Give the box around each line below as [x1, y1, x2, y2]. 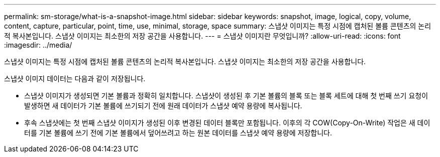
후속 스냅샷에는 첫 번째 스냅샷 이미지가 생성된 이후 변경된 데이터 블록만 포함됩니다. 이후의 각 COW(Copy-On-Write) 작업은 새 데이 [24, 118, 430, 127]
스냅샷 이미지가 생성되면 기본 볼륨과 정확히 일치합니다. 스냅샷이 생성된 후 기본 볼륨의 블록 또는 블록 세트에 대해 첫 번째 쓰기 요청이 [24, 91, 428, 100]
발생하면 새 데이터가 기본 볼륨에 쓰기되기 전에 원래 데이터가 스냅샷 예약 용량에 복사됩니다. [24, 101, 302, 110]
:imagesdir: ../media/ [4, 41, 72, 49]
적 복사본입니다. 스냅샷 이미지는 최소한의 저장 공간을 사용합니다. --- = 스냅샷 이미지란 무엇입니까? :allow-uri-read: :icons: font [4, 32, 401, 40]
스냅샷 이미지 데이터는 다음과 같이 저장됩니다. [4, 74, 146, 83]
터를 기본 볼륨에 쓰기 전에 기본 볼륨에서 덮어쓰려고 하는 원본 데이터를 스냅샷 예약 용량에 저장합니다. [24, 128, 332, 137]
